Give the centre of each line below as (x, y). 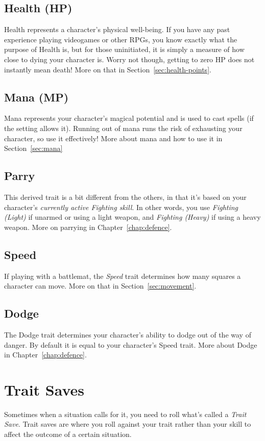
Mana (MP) (37, 97)
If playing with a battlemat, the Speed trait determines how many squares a (123, 276)
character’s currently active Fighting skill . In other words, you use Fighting (121, 207)
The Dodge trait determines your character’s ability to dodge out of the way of (128, 334)
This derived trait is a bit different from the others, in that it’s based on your (125, 197)
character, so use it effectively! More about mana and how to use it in (113, 138)
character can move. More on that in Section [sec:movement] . (100, 286)
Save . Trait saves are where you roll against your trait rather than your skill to (128, 424)
